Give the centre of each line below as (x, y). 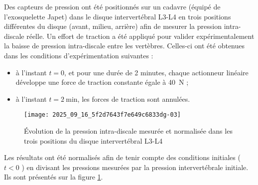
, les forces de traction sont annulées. (134, 98)
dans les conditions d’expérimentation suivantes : (79, 55)
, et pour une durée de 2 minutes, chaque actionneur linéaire (156, 72)
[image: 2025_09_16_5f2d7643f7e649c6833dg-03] (102, 115)
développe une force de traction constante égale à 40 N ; (102, 82)
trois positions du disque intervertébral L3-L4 (93, 140)
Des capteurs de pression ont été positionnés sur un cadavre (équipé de (112, 6)
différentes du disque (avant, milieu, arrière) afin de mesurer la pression (113, 26)
